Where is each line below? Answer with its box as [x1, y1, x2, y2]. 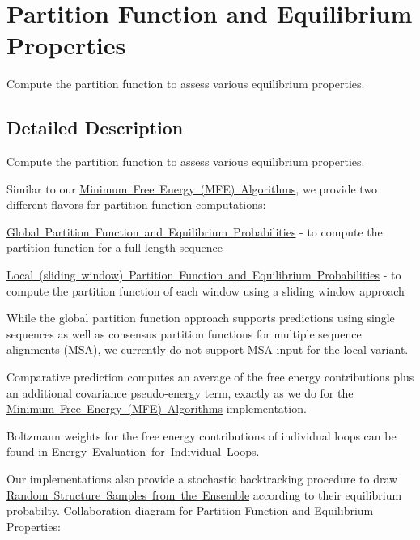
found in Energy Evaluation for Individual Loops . [6, 443, 260, 460]
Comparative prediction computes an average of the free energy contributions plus [6, 368, 414, 385]
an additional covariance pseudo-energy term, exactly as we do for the [6, 384, 354, 401]
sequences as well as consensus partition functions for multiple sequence [6, 325, 362, 342]
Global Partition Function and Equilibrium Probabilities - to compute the [6, 223, 383, 240]
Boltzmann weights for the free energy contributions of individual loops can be [6, 427, 397, 444]
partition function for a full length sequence [6, 239, 223, 256]
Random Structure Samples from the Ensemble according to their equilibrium [6, 486, 402, 503]
